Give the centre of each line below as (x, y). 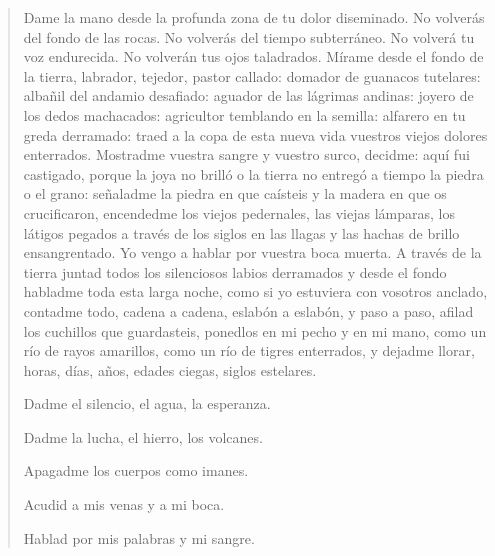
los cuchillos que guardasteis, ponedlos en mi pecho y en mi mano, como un (255, 330)
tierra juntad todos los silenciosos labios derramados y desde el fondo (235, 271)
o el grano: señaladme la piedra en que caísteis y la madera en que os (235, 193)
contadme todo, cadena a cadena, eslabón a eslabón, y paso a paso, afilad (248, 310)
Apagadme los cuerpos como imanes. (136, 470)
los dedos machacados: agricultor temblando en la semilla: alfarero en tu (244, 114)
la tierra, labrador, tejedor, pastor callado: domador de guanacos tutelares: (252, 75)
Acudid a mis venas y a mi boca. (124, 504)
